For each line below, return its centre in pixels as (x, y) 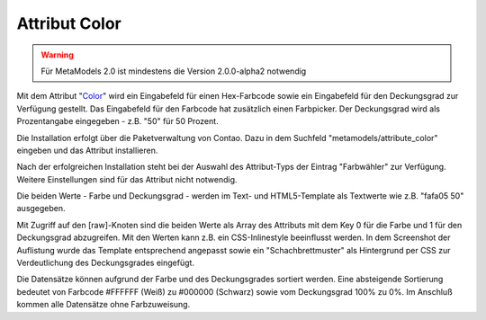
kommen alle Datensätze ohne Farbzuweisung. (103, 305)
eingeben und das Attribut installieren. (87, 150)
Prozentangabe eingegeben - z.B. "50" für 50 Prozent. (118, 121)
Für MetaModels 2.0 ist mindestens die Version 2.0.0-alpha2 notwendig (174, 71)
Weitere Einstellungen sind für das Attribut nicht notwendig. (127, 179)
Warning (57, 55)
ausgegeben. (41, 209)
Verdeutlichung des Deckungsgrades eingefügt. (106, 263)
